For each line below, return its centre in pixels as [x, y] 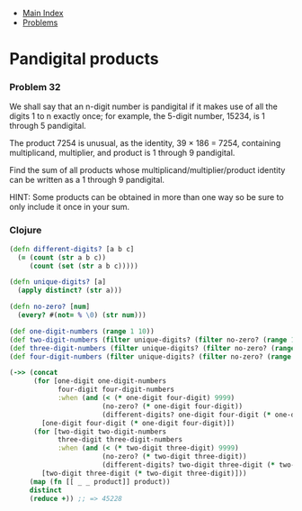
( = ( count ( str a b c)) [62, 257]
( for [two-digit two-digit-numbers [100, 432]
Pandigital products [84, 59]
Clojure [26, 231]
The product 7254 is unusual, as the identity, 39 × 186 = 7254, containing [145, 143]
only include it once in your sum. [70, 207]
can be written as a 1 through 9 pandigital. [87, 180]
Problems [40, 23]
